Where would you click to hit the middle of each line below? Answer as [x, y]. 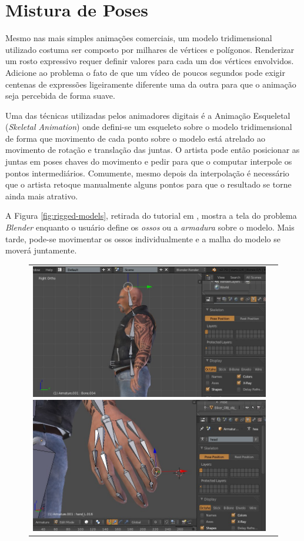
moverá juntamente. [41, 250]
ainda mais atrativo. [42, 196]
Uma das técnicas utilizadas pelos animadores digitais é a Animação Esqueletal [148, 115]
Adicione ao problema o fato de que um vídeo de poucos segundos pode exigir [145, 72]
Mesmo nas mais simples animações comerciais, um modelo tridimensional [139, 38]
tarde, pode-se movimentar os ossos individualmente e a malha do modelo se [143, 238]
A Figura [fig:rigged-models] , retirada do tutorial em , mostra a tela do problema [151, 216]
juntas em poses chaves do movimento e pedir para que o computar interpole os [149, 161]
